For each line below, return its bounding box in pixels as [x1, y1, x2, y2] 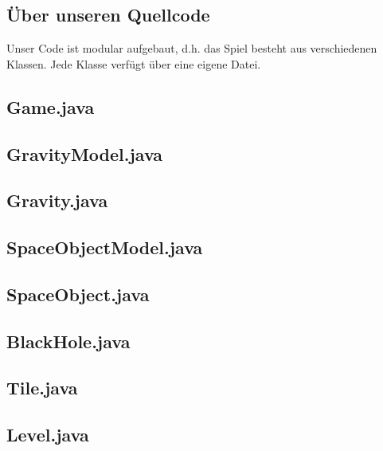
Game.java [6, 94, 95, 119]
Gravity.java [6, 188, 108, 213]
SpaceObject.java [6, 281, 150, 306]
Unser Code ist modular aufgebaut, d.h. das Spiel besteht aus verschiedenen [6, 40, 377, 57]
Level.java [6, 422, 89, 447]
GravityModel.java [6, 141, 163, 166]
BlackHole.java [6, 328, 131, 353]
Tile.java [6, 375, 78, 400]
